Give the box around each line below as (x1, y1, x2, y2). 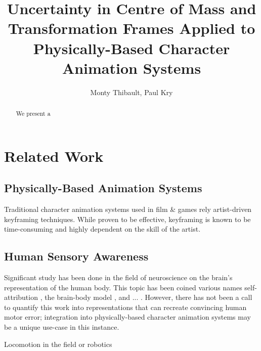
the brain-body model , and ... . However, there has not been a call (45, 292, 252, 302)
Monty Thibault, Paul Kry (90, 86, 173, 97)
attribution (4, 292, 38, 302)
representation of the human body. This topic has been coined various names (4, 282, 242, 292)
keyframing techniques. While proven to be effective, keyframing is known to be (4, 213, 251, 224)
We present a (16, 109, 51, 118)
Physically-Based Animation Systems (4, 180, 202, 196)
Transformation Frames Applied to (8, 18, 255, 38)
